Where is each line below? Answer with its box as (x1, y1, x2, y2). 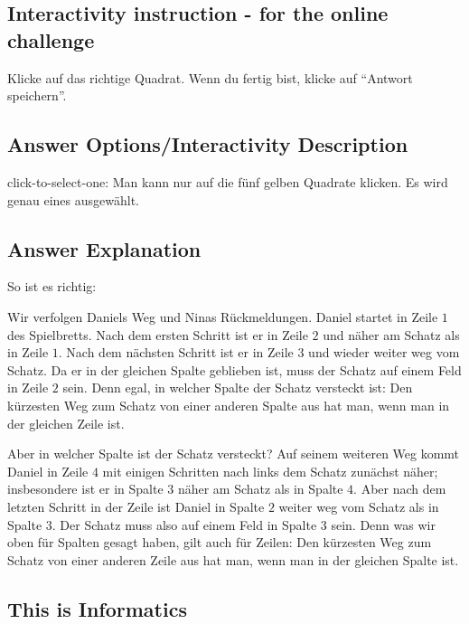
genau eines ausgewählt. (7, 190, 139, 209)
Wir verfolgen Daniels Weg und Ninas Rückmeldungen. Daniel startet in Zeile (7, 307, 438, 326)
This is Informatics (7, 594, 187, 622)
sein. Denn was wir (331, 515, 436, 534)
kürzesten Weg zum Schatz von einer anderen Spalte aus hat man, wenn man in (7, 395, 450, 414)
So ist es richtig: (7, 277, 97, 296)
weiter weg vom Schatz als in (278, 496, 439, 515)
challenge (7, 25, 95, 53)
